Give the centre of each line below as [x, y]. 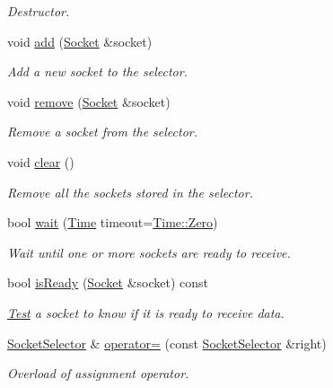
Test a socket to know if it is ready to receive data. [146, 312]
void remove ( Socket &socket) [89, 101]
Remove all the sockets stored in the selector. [130, 192]
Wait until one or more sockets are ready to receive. [149, 252]
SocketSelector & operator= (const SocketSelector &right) [167, 343]
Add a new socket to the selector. [97, 71]
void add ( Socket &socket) [80, 41]
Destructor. [39, 11]
